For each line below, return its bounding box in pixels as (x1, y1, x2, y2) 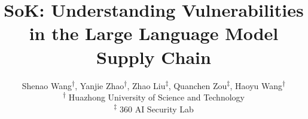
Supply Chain (96, 44, 211, 69)
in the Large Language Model (29, 21, 279, 45)
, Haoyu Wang (230, 79, 282, 91)
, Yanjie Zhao (75, 79, 124, 91)
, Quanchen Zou (168, 79, 227, 91)
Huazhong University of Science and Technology (68, 91, 245, 103)
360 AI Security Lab (119, 102, 194, 115)
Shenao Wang (22, 79, 72, 91)
